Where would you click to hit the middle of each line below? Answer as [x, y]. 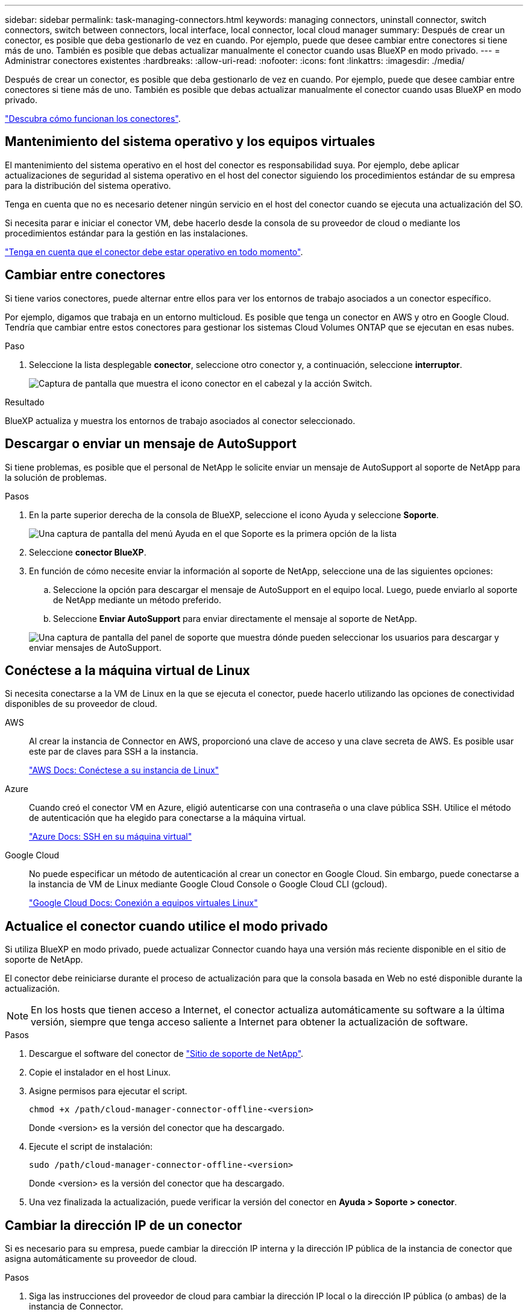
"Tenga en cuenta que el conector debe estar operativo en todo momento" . [154, 252]
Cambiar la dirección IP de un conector [124, 1225]
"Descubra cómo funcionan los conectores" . [93, 119]
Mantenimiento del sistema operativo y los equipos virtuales [190, 142]
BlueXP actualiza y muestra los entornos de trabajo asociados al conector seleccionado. [180, 420]
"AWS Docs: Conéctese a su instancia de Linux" [124, 770]
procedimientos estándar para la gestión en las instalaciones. [127, 233]
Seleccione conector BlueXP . [88, 552]
